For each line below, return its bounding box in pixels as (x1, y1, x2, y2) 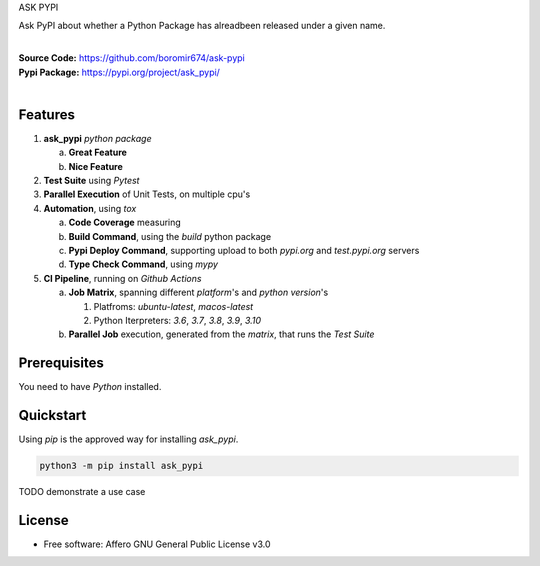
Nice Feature (68, 160, 124, 172)
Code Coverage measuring (68, 216, 182, 229)
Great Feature (68, 146, 127, 159)
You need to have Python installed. (18, 381, 162, 393)
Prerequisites (18, 355, 104, 372)
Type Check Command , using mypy (68, 258, 219, 270)
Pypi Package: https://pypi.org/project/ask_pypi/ (18, 66, 220, 78)
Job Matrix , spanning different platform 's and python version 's (68, 286, 329, 299)
